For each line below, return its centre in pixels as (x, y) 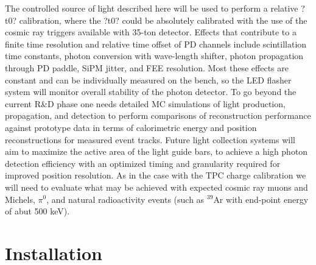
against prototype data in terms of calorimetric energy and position (131, 127)
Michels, (20, 199)
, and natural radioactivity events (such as (125, 199)
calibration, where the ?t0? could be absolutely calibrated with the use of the (163, 20)
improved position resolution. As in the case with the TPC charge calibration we (156, 175)
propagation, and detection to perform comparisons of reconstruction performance (158, 115)
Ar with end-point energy (261, 199)
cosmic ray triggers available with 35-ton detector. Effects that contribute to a (151, 32)
